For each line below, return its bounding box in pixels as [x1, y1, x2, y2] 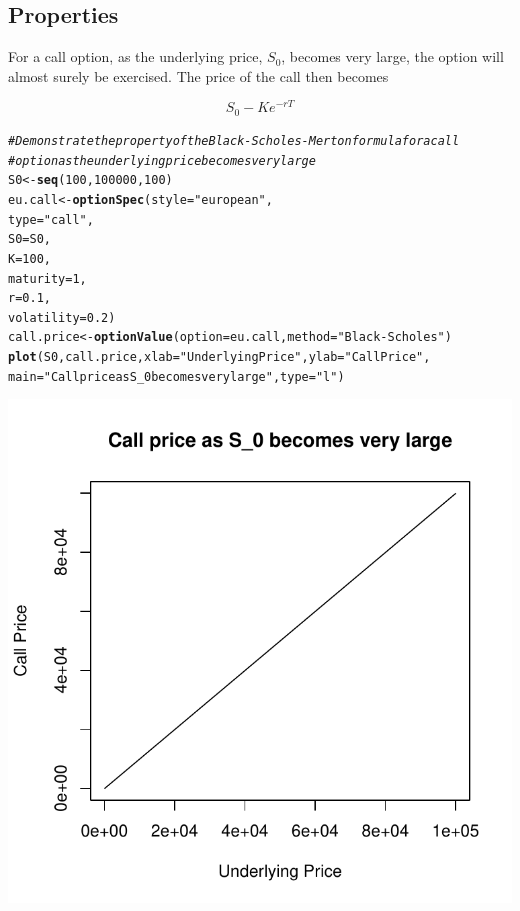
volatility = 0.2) [8, 310, 116, 325]
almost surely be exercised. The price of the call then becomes [8, 65, 389, 86]
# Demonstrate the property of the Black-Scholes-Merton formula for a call [8, 133, 460, 148]
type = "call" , [8, 212, 94, 227]
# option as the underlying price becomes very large [8, 153, 316, 168]
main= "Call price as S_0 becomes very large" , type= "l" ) [8, 369, 345, 384]
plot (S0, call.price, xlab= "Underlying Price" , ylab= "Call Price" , [8, 350, 431, 365]
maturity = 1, [8, 271, 87, 286]
